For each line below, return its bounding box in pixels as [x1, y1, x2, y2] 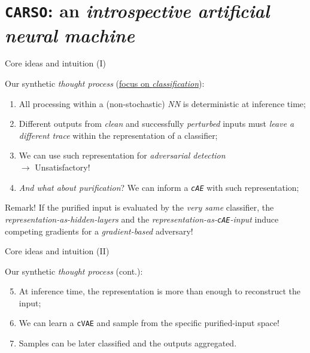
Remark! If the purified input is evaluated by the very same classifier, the [5, 201, 274, 214]
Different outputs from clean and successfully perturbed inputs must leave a [19, 117, 294, 130]
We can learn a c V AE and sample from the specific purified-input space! [19, 317, 279, 329]
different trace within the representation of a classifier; [19, 129, 218, 141]
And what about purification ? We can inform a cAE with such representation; [19, 181, 299, 193]
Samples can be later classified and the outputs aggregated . [19, 337, 237, 349]
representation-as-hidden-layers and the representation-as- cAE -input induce [5, 212, 279, 225]
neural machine [5, 22, 135, 47]
